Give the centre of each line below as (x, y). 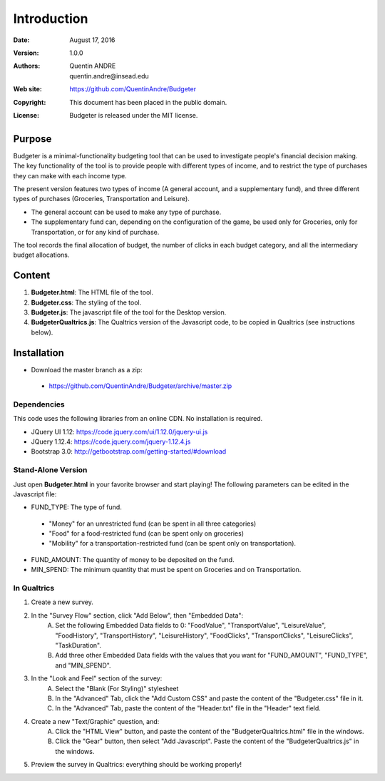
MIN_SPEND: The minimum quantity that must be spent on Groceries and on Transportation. (166, 570)
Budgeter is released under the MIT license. (134, 115)
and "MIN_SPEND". (83, 665)
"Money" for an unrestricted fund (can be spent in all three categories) (153, 524)
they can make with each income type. (70, 175)
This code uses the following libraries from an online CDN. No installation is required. (138, 419)
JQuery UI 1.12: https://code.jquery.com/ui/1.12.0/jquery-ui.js (119, 432)
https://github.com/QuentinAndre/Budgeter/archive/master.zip (140, 386)
